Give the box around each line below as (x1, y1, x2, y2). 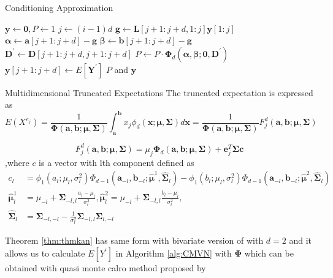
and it (289, 234, 312, 247)
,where (5, 156, 29, 168)
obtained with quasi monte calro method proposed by (5, 261, 206, 274)
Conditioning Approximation (5, 1, 113, 13)
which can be (244, 247, 294, 260)
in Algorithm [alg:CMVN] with (115, 247, 232, 260)
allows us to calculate (5, 247, 85, 260)
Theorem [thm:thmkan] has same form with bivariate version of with (5, 234, 264, 247)
